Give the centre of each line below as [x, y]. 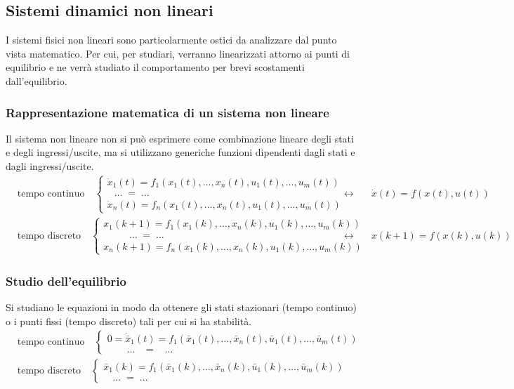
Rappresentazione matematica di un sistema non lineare [167, 112]
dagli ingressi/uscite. [50, 165]
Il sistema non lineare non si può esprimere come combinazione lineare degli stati [180, 138]
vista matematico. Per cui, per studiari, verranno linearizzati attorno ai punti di [178, 53]
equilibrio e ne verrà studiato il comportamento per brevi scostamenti [155, 67]
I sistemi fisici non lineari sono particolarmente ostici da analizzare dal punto [171, 40]
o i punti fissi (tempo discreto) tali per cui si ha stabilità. [129, 321]
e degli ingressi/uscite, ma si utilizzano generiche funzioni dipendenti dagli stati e [180, 152]
